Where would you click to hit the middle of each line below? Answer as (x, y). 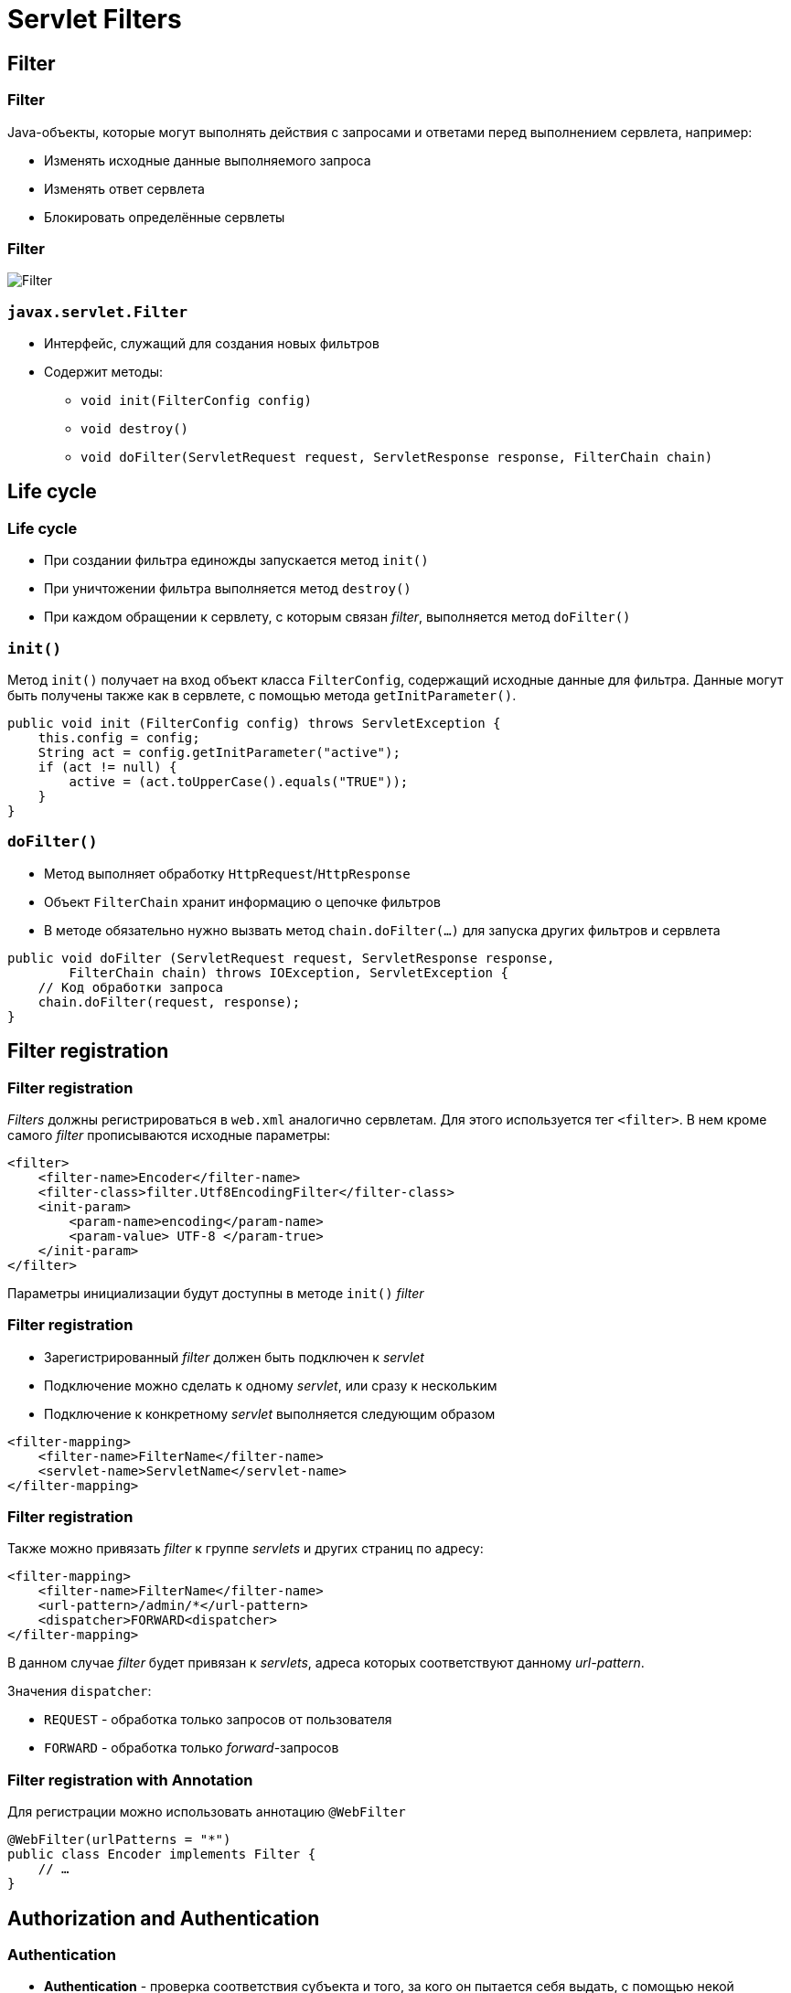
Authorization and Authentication (164, 1918)
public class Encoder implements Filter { (162, 1854)
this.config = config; (119, 738)
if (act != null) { (107, 767)
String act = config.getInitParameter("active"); (219, 753)
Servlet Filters (95, 19)
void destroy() (135, 429)
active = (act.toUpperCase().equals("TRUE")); (239, 782)
